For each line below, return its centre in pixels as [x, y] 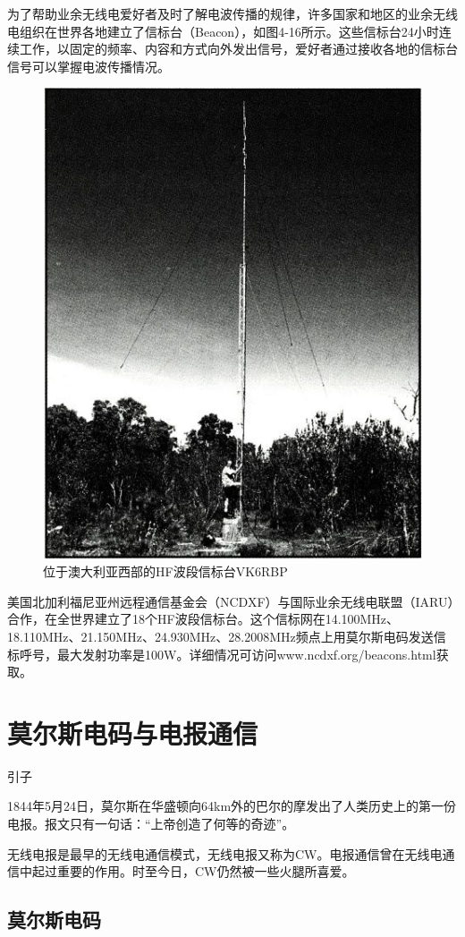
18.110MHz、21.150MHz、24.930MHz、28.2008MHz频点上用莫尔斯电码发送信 [227, 636]
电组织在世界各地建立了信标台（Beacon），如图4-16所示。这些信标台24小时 [223, 31]
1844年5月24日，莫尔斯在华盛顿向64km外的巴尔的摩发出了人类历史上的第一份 [232, 806]
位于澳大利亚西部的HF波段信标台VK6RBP [165, 571]
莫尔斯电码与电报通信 [133, 733]
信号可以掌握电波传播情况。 [89, 66]
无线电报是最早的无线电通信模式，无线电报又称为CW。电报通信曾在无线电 [225, 853]
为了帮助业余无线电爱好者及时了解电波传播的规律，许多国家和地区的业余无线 [232, 13]
